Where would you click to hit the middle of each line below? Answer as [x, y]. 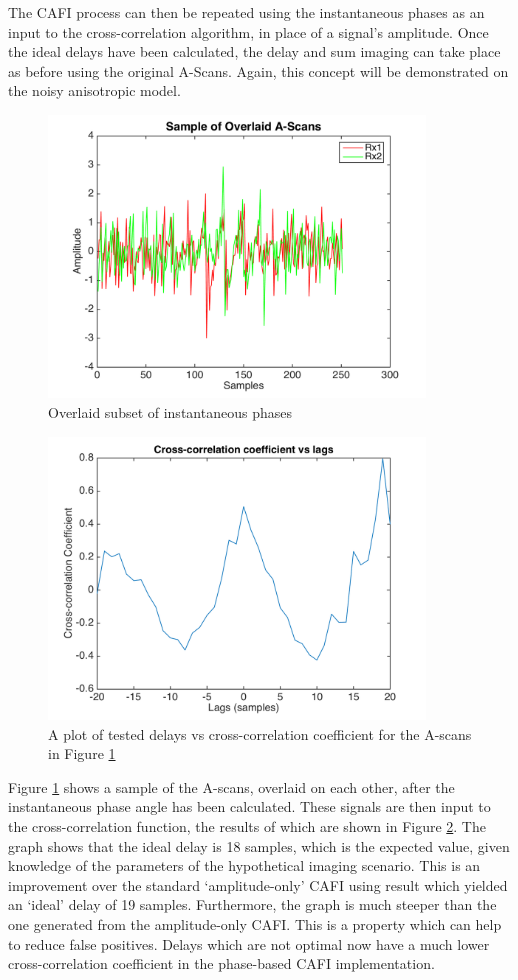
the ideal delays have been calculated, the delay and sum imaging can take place [254, 51]
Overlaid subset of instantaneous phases [170, 412]
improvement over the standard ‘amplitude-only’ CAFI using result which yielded [258, 884]
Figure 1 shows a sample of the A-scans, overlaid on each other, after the [231, 786]
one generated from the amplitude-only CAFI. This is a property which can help [255, 924]
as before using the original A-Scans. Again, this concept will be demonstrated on [258, 70]
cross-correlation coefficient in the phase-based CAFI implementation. [221, 963]
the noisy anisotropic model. [94, 90]
